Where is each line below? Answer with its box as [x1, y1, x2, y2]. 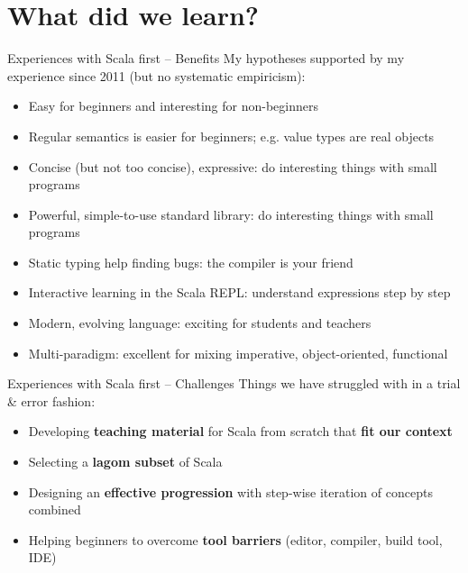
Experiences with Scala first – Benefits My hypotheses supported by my [7, 49, 405, 68]
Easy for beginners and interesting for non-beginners [28, 96, 318, 115]
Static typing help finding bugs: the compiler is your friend [28, 252, 353, 271]
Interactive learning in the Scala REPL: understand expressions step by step [28, 283, 451, 302]
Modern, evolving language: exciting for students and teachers [28, 314, 372, 332]
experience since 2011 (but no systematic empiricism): [7, 66, 306, 85]
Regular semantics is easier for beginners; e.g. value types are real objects [28, 126, 435, 145]
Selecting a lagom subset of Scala [28, 452, 223, 471]
